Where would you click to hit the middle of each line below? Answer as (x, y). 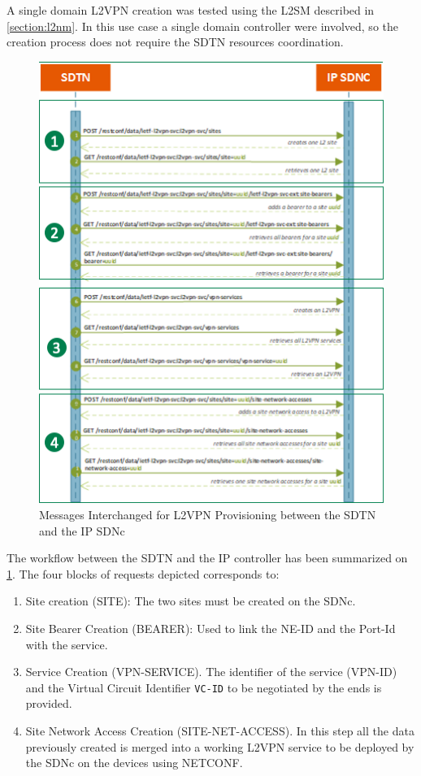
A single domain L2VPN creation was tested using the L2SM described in (191, 10)
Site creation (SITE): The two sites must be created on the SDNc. (191, 601)
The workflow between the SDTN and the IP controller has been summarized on (207, 558)
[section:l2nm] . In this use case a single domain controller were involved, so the (202, 26)
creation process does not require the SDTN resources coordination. (175, 42)
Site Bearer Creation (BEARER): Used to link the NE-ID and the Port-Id (210, 629)
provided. (49, 703)
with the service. (67, 644)
